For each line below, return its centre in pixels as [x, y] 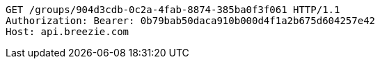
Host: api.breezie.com [68, 32]
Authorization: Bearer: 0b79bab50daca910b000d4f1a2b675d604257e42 [191, 21]
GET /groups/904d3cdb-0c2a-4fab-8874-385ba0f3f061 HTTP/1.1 [173, 10]
